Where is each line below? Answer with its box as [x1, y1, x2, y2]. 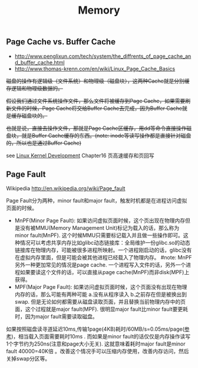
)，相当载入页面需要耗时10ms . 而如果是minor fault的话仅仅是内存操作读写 [11, 333, 190, 340]
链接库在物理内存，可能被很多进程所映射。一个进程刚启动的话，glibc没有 [14, 246, 192, 254]
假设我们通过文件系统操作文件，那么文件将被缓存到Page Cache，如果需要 [6, 97, 186, 104]
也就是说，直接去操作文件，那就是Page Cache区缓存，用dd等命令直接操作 [6, 125, 187, 132]
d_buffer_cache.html [14, 58, 65, 66]
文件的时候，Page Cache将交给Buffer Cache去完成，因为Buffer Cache [11, 105, 183, 112]
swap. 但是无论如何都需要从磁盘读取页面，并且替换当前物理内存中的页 [14, 298, 186, 305]
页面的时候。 [6, 204, 37, 211]
